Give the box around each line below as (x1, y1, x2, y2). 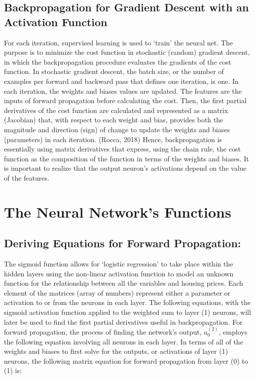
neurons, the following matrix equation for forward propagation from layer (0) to (4, 355, 248, 366)
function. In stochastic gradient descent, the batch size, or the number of (4, 66, 224, 76)
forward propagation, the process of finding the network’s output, (4, 327, 202, 337)
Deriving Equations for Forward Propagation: (4, 235, 241, 251)
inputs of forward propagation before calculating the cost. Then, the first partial (4, 95, 247, 106)
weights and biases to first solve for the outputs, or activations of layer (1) (4, 346, 228, 356)
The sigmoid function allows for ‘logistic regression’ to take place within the (4, 259, 233, 269)
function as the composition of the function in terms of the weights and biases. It (4, 153, 249, 163)
